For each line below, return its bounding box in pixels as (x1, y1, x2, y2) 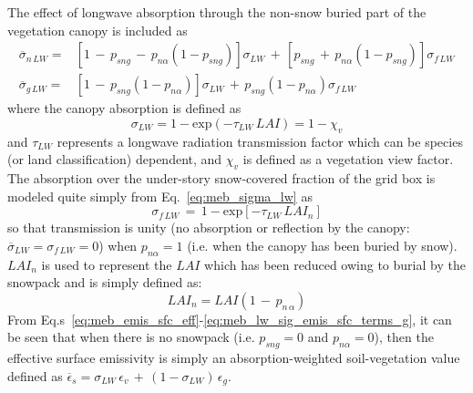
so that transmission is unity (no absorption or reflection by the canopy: (7, 218, 410, 237)
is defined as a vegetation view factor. (242, 150, 454, 169)
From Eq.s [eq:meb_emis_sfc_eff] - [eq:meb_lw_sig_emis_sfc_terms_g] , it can (7, 309, 452, 328)
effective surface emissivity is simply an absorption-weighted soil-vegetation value (7, 348, 460, 367)
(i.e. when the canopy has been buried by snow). (187, 235, 458, 254)
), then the (374, 327, 434, 346)
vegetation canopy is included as (7, 20, 188, 39)
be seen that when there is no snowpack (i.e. (7, 327, 255, 346)
